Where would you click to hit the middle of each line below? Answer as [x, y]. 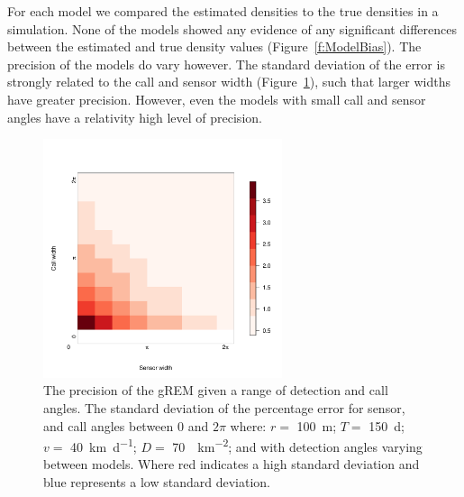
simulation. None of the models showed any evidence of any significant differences [232, 28]
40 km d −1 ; [104, 445]
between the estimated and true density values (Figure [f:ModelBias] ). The [214, 46]
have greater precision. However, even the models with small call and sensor [217, 99]
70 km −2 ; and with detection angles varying [297, 445]
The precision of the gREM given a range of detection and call [216, 390]
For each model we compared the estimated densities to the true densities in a [223, 11]
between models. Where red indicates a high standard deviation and [232, 464]
